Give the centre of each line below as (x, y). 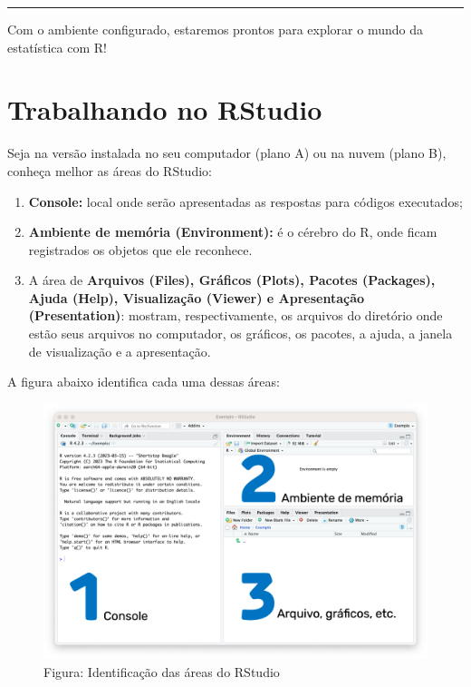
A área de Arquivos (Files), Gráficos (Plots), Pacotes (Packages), (232, 280)
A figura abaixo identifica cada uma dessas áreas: (144, 382)
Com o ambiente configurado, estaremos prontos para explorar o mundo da (215, 29)
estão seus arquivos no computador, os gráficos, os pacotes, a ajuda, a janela (240, 334)
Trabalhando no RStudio (165, 109)
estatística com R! (57, 47)
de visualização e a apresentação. (120, 351)
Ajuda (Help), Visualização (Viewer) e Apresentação (197, 297)
